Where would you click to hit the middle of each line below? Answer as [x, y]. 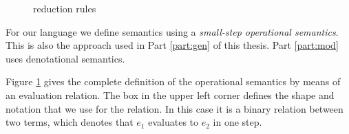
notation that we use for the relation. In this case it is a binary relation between [174, 108]
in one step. [237, 122]
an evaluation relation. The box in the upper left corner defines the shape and [170, 94]
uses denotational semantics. [65, 58]
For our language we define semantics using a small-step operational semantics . [172, 31]
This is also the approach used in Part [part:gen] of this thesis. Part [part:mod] [172, 45]
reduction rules [65, 8]
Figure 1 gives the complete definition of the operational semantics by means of [173, 81]
